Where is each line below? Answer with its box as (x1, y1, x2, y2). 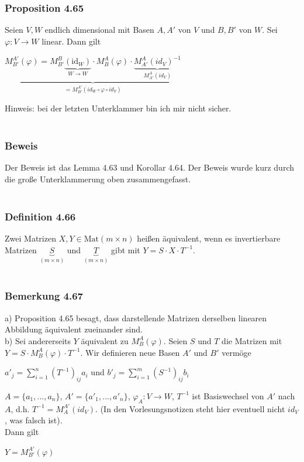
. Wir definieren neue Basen (80, 346, 180, 358)
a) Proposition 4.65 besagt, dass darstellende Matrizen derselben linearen (5, 311, 267, 324)
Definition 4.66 (5, 209, 76, 223)
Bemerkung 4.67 (5, 288, 83, 303)
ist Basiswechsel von (192, 389, 264, 402)
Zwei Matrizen (5, 232, 56, 244)
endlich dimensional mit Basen (44, 23, 154, 36)
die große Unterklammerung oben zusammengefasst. (5, 172, 191, 185)
